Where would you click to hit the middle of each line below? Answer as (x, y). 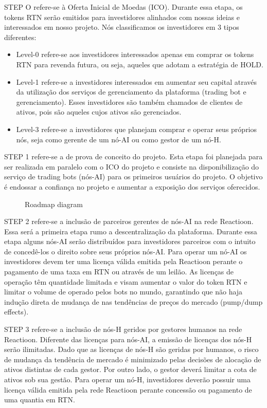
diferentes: (20, 37)
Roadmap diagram (54, 204)
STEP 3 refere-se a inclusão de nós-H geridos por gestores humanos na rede (123, 329)
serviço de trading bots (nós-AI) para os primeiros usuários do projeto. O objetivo (133, 177)
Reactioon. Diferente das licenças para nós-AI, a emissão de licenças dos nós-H (128, 339)
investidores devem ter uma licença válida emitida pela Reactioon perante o (123, 261)
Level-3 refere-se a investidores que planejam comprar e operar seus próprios (137, 129)
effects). (16, 312)
